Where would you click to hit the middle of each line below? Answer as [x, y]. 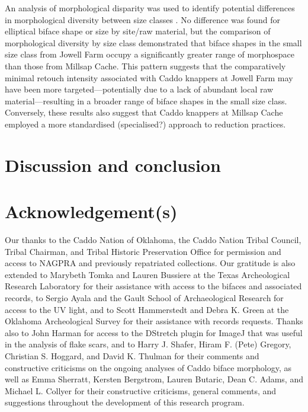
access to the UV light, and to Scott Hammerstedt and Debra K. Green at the [147, 309]
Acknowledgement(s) [91, 211]
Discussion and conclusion [113, 165]
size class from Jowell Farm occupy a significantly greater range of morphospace [150, 54]
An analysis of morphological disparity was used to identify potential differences [150, 8]
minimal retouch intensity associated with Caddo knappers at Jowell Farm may [149, 77]
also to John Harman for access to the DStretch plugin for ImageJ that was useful [154, 332]
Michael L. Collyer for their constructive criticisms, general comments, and [141, 390]
